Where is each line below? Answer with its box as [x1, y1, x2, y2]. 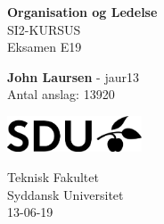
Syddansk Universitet [7, 185, 124, 203]
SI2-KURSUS [7, 20, 81, 38]
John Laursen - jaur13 [7, 67, 139, 86]
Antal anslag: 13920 [7, 85, 115, 104]
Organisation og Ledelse [7, 3, 158, 21]
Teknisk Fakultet [7, 167, 99, 186]
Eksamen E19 [7, 37, 82, 56]
